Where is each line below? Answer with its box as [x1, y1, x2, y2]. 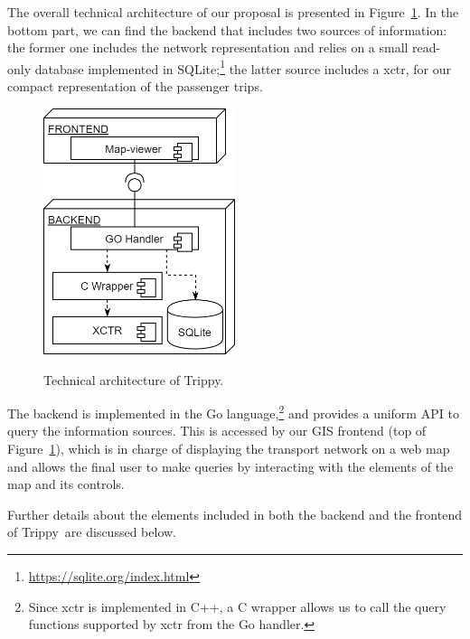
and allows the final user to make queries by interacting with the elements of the [7, 456, 454, 475]
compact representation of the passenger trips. [7, 77, 263, 96]
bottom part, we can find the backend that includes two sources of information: [7, 20, 447, 39]
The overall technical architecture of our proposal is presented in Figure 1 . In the [7, 3, 459, 21]
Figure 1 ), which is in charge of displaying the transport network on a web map [7, 438, 450, 457]
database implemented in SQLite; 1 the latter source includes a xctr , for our [34, 56, 452, 78]
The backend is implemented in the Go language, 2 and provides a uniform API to [7, 401, 459, 422]
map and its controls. [7, 475, 125, 493]
